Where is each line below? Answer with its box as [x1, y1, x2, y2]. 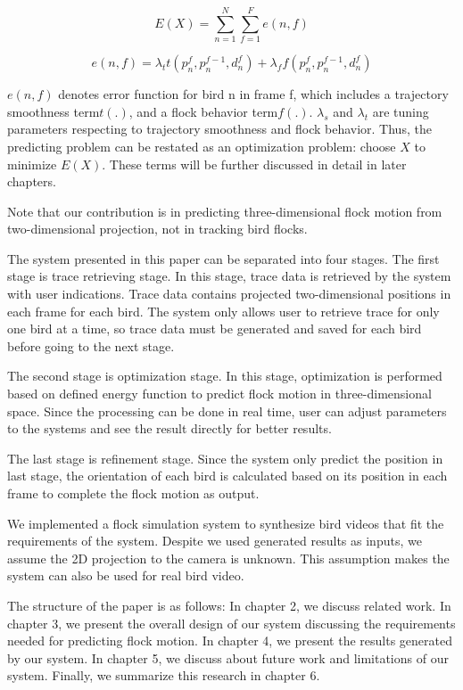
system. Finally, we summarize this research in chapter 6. [7, 666, 320, 685]
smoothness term [7, 102, 100, 120]
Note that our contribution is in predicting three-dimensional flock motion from [7, 201, 442, 220]
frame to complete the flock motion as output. [7, 484, 260, 502]
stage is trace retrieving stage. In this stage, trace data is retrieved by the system [7, 267, 451, 285]
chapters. [7, 172, 56, 191]
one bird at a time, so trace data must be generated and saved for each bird [7, 319, 422, 338]
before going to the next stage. [7, 336, 175, 355]
